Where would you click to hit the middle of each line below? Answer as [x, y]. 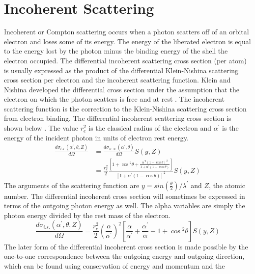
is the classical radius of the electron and [150, 128]
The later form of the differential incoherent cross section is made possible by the [126, 246]
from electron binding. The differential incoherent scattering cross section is [118, 118]
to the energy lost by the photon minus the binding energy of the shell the [116, 51]
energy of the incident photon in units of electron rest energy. [96, 137]
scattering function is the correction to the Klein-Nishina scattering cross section [125, 108]
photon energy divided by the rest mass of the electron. [87, 215]
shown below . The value [41, 128]
